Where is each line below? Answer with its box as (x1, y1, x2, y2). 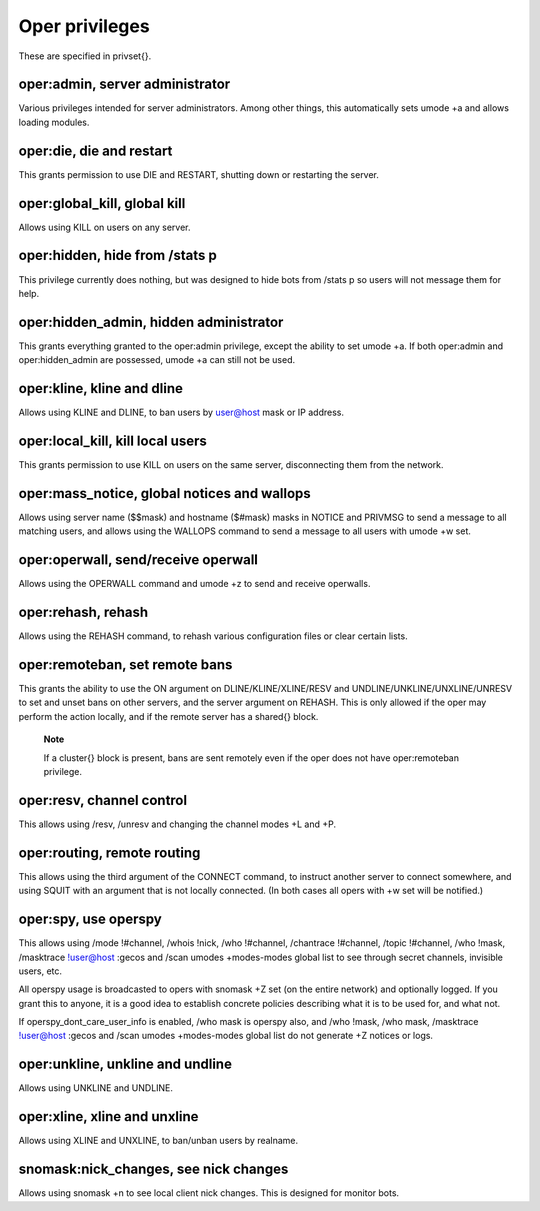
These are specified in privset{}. (18, 50, 152, 62)
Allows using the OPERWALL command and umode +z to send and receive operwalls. (18, 578, 371, 590)
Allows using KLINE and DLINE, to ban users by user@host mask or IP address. (18, 406, 345, 419)
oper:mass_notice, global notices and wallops (18, 485, 312, 502)
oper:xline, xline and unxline (18, 1108, 199, 1125)
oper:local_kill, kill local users (18, 432, 207, 449)
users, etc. (18, 965, 63, 977)
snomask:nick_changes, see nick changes (18, 1161, 289, 1178)
